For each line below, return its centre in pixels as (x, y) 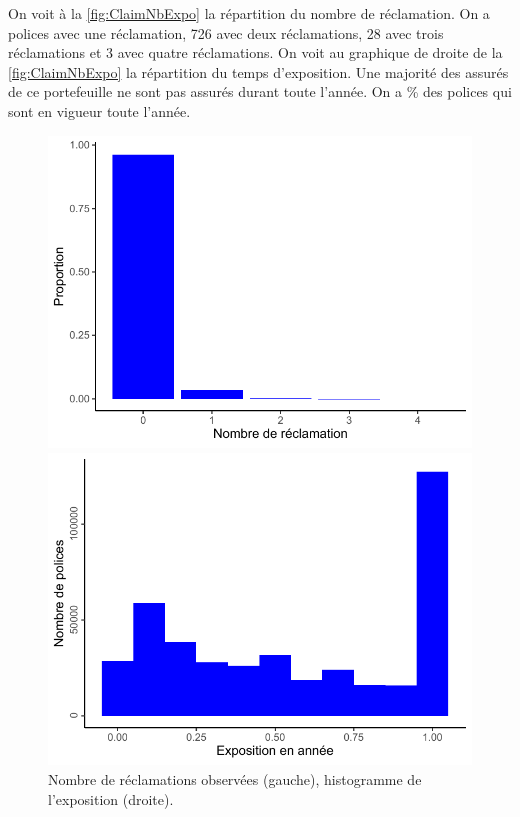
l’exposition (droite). (111, 798)
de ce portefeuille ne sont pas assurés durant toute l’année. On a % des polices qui (260, 91)
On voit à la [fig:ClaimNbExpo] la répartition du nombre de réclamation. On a (249, 13)
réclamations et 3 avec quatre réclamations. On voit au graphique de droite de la (255, 52)
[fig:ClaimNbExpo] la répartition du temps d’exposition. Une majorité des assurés (258, 71)
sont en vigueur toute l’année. (99, 110)
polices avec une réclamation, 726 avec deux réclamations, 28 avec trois (226, 32)
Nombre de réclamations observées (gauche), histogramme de (235, 779)
